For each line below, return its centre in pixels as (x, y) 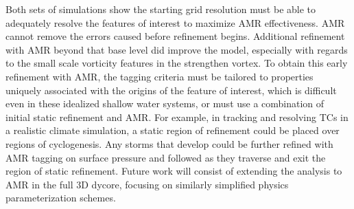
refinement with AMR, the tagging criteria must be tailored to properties (160, 76)
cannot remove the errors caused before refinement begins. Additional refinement (175, 36)
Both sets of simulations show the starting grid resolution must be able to (161, 9)
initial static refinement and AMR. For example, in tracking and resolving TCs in (177, 117)
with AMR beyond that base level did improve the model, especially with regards (177, 49)
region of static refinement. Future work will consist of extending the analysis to (174, 171)
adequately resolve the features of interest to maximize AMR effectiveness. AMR (175, 22)
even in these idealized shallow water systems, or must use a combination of (165, 103)
